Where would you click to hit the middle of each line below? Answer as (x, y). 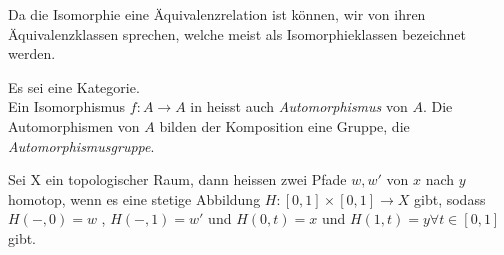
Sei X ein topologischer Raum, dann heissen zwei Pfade (177, 179)
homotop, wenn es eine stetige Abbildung (134, 198)
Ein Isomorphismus (67, 106)
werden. (32, 53)
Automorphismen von (74, 125)
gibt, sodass (450, 198)
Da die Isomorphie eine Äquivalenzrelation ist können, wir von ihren (217, 14)
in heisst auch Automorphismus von (299, 106)
